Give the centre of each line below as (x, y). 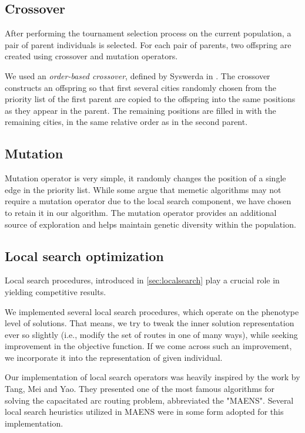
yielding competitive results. (56, 291)
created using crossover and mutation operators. (91, 56)
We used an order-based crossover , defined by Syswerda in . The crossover (138, 75)
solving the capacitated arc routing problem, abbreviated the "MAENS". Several (149, 400)
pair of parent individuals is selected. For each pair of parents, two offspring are (148, 44)
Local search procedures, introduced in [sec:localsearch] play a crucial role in (142, 280)
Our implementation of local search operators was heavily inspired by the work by (152, 377)
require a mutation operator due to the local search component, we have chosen (148, 201)
